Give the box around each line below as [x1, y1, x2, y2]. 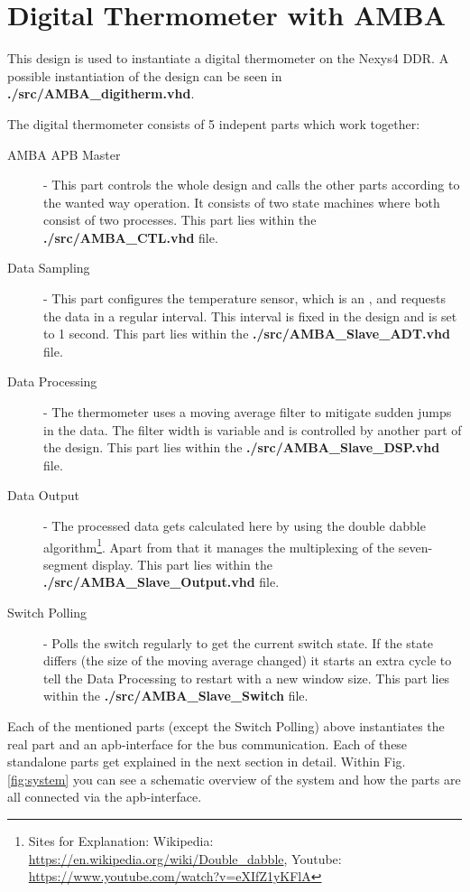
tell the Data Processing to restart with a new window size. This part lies [43, 668, 450, 687]
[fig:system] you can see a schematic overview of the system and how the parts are [7, 769, 461, 788]
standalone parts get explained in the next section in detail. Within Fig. [7, 752, 406, 771]
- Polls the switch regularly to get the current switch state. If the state [43, 633, 433, 652]
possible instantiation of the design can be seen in [7, 66, 282, 85]
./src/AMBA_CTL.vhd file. [43, 228, 218, 246]
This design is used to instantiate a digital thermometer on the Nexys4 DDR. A [7, 49, 449, 68]
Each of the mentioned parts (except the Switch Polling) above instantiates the [7, 717, 445, 735]
